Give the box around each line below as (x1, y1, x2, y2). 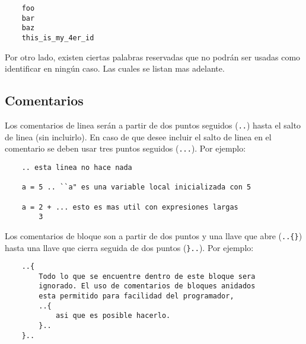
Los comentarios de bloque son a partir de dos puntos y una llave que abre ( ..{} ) (5, 229, 302, 242)
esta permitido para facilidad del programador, (39, 292, 234, 301)
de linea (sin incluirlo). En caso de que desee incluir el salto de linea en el (5, 130, 272, 143)
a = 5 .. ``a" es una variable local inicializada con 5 (21, 183, 251, 192)
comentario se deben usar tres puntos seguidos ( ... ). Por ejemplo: (5, 142, 246, 155)
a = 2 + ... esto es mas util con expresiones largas (21, 202, 238, 211)
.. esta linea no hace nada (21, 163, 132, 172)
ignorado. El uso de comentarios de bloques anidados (39, 282, 256, 291)
